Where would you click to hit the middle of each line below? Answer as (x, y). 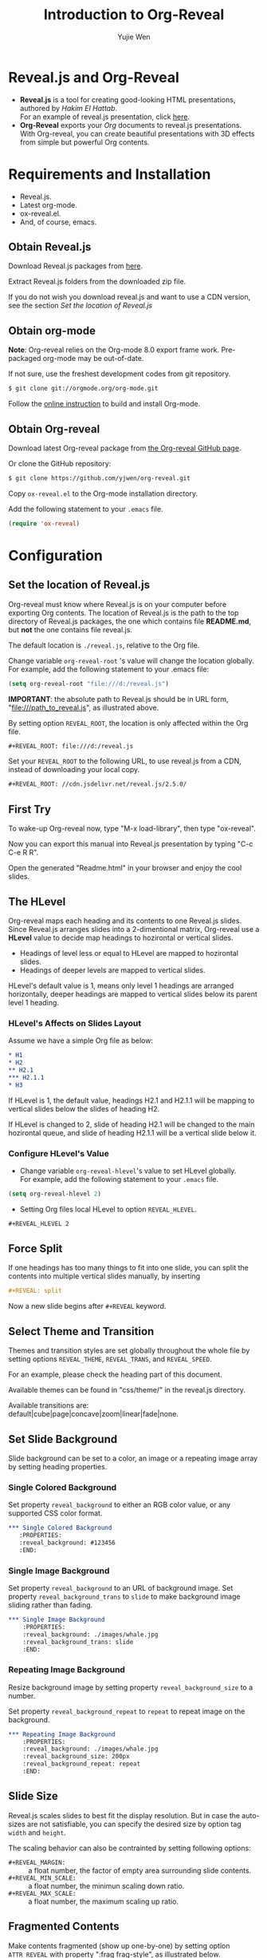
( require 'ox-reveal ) (44, 523)
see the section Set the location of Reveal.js (80, 306)
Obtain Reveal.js (50, 247)
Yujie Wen (134, 37)
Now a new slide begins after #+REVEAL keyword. (87, 1306)
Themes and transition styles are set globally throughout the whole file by (129, 1350)
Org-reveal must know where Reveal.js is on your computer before (118, 604)
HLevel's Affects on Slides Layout (75, 1023)
